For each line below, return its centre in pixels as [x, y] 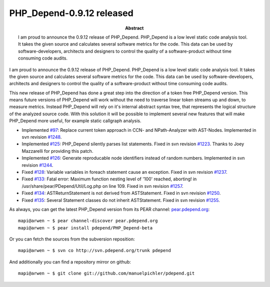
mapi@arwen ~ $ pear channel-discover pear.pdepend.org [88, 221]
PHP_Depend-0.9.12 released [71, 13]
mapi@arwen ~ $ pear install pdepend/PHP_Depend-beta [85, 228]
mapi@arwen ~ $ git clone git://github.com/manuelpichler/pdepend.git [106, 273]
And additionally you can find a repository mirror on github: [70, 262]
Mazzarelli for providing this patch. [57, 151]
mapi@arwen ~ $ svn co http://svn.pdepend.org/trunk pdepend [94, 251]
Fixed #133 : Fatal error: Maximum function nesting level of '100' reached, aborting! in [109, 179]
